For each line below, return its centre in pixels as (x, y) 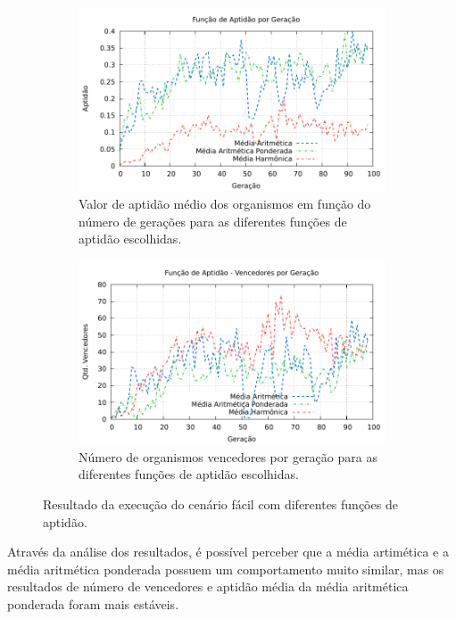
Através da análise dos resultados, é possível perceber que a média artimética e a (228, 552)
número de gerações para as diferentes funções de (213, 221)
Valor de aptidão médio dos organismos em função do (225, 203)
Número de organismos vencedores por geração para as (228, 456)
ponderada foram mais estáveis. (93, 603)
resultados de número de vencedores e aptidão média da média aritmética (208, 586)
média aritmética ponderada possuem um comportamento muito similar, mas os (226, 569)
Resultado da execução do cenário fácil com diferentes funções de (220, 503)
